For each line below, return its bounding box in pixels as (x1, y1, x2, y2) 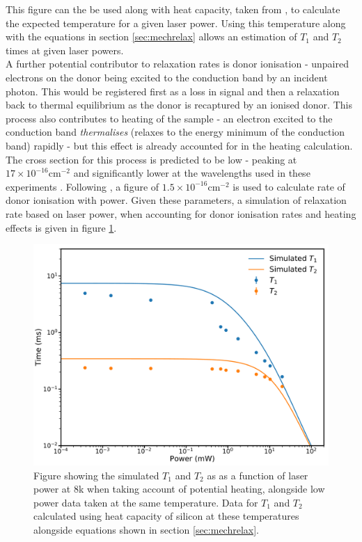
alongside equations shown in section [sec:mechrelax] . (33, 523, 259, 537)
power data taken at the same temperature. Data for (33, 495, 258, 509)
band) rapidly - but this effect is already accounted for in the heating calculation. (6, 138, 353, 152)
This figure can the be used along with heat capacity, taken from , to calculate (6, 2, 340, 16)
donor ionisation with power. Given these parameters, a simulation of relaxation (6, 193, 347, 207)
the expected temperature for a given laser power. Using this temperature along (6, 15, 346, 30)
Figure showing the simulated (33, 468, 159, 482)
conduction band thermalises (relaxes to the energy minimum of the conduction (6, 125, 345, 139)
